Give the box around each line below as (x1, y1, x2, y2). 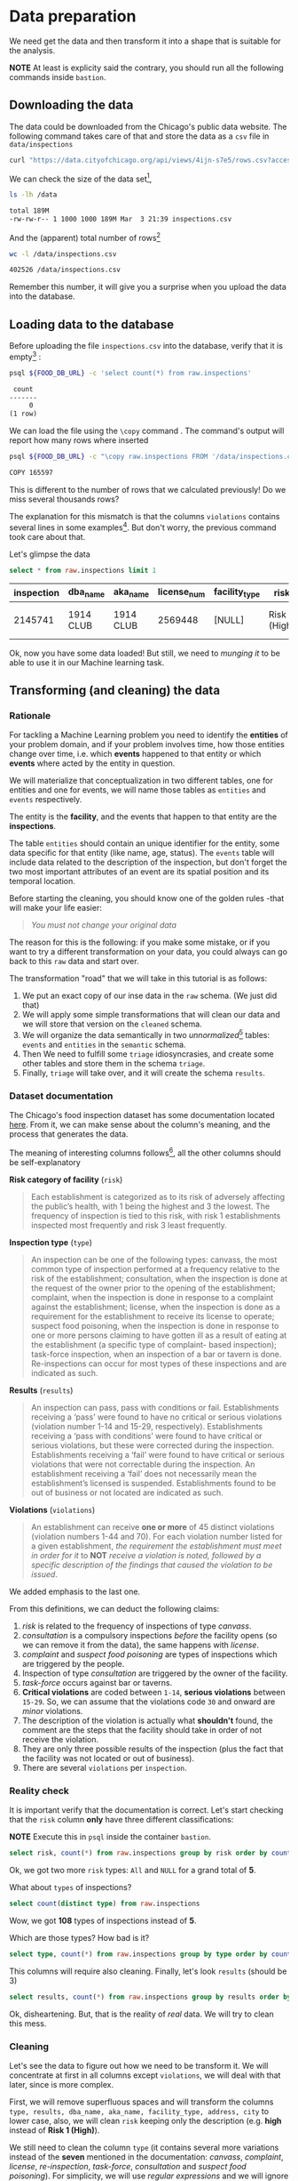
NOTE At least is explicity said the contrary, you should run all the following (9, 62, 284, 73)
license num (158, 585, 206, 600)
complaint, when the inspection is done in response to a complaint (30, 1292, 274, 1302)
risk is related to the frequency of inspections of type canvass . (21, 1621, 252, 1631)
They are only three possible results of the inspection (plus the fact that (21, 1743, 284, 1754)
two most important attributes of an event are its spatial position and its (9, 866, 270, 877)
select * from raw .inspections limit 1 (9, 566, 157, 575)
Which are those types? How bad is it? (9, 1932, 150, 1943)
